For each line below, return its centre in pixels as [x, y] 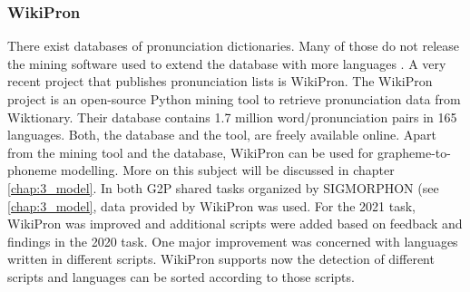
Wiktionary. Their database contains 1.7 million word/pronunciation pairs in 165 [232, 117]
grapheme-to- [414, 152]
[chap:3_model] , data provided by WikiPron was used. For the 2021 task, [211, 205]
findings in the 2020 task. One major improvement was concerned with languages [233, 241]
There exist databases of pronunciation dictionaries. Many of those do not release [234, 46]
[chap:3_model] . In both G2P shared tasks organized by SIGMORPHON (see [223, 187]
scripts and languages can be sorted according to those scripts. [181, 276]
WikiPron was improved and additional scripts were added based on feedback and [235, 224]
